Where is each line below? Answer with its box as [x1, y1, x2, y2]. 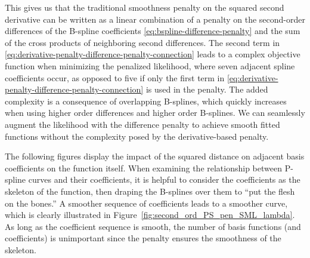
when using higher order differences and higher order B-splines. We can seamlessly [5, 106, 305, 119]
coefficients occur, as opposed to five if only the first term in [5, 71, 225, 84]
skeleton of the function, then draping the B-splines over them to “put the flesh [5, 185, 295, 197]
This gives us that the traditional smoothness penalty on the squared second [5, 1, 284, 13]
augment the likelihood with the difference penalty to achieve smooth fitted [5, 118, 280, 130]
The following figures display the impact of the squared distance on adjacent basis [5, 150, 305, 162]
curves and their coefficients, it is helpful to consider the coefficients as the [28, 173, 300, 186]
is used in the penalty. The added [145, 83, 268, 96]
